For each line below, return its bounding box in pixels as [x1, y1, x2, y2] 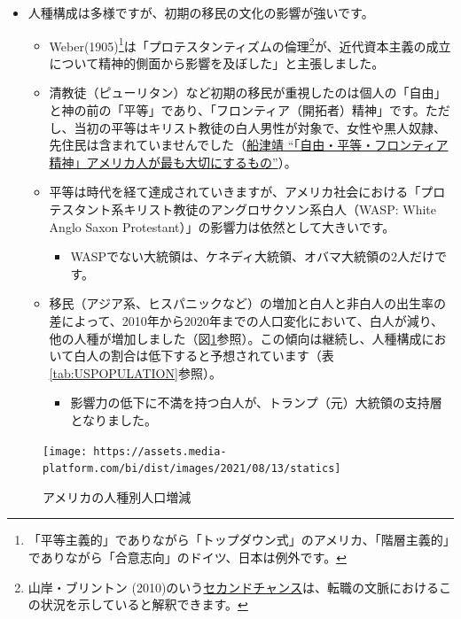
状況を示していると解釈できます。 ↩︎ [40, 595, 248, 614]
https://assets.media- [93, 445, 227, 458]
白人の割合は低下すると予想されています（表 [74, 346, 334, 365]
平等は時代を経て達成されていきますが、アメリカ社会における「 [49, 182, 421, 201]
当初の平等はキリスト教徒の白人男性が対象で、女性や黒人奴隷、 [74, 118, 447, 136]
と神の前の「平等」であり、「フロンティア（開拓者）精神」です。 [49, 101, 426, 120]
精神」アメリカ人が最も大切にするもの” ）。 [49, 152, 297, 171]
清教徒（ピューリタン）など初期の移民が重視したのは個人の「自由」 [49, 83, 447, 102]
